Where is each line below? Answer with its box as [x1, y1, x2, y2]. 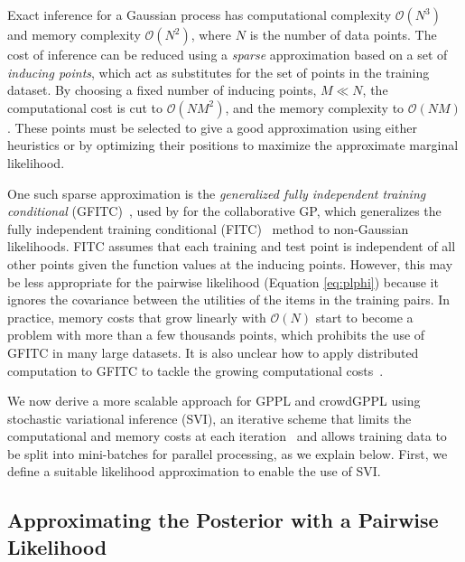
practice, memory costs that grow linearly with [7, 307, 266, 326]
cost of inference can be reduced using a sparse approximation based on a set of [7, 45, 448, 63]
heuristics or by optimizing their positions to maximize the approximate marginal [7, 136, 459, 155]
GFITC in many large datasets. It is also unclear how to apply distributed [7, 342, 419, 361]
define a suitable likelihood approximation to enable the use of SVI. [7, 462, 381, 481]
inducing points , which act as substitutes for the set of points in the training [7, 62, 430, 81]
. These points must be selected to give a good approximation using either [7, 117, 417, 136]
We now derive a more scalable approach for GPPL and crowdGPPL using [7, 391, 421, 410]
